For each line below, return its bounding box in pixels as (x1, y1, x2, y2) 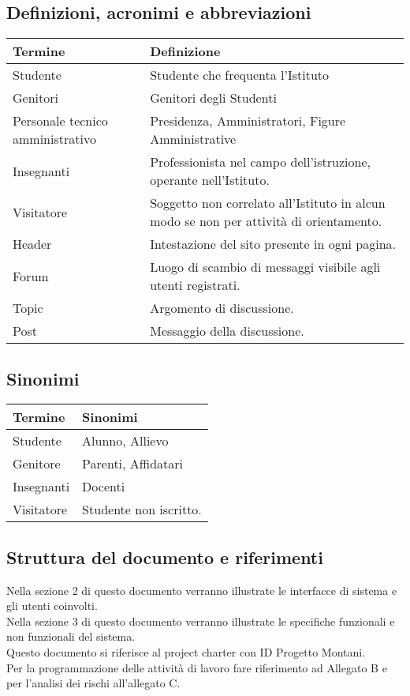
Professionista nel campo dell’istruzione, (150, 152, 371, 171)
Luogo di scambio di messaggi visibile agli (150, 258, 381, 277)
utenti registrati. (150, 276, 240, 295)
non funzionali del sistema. (6, 628, 136, 645)
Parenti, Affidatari (82, 454, 183, 473)
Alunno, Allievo (82, 431, 169, 450)
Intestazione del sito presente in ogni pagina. (150, 235, 397, 254)
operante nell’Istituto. (150, 171, 270, 190)
